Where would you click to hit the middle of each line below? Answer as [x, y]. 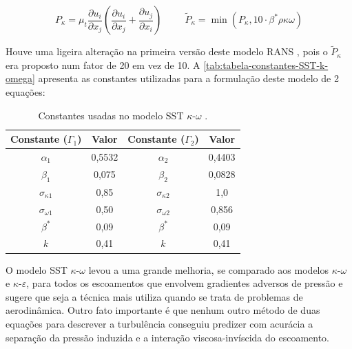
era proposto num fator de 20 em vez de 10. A [103, 64]
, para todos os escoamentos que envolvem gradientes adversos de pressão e [185, 283]
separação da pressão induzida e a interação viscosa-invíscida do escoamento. [167, 337]
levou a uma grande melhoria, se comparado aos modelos [209, 269]
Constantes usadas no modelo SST [111, 115]
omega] [20, 78]
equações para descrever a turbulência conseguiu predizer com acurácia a [159, 323]
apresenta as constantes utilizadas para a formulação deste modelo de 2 [188, 78]
